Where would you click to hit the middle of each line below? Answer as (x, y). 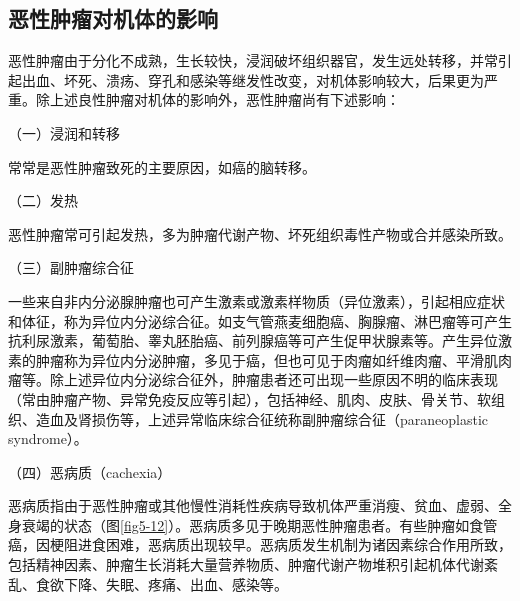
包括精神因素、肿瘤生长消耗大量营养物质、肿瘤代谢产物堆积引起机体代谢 (246, 564)
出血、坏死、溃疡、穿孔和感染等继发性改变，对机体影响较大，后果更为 (252, 79)
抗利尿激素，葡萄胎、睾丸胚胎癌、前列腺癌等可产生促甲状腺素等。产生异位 (253, 340)
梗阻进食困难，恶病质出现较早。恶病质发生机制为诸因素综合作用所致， (280, 544)
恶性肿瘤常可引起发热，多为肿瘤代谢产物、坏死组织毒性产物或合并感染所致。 (260, 233)
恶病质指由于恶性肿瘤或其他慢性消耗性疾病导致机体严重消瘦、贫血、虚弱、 (253, 505)
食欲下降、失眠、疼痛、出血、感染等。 (161, 583)
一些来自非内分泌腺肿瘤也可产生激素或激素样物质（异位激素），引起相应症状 (256, 300)
